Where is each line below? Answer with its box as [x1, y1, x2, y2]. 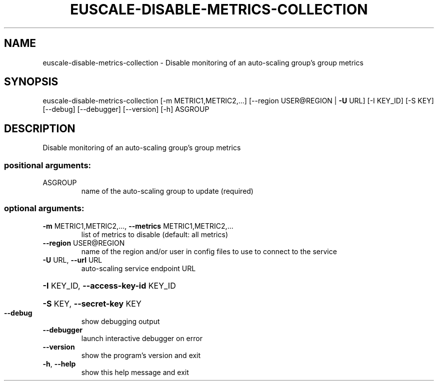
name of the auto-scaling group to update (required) [81, 187, 253, 196]
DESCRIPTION [4, 122, 75, 135]
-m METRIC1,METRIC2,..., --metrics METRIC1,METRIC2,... [42, 221, 233, 230]
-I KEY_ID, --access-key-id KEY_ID [42, 280, 176, 291]
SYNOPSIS [4, 75, 58, 88]
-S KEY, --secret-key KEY [42, 298, 141, 309]
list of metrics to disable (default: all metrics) [81, 230, 228, 239]
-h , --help [42, 359, 76, 368]
